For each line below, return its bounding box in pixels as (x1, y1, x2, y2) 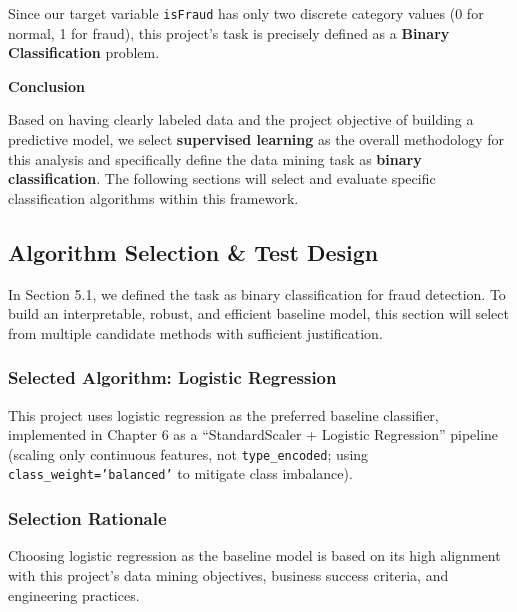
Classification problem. (8, 42, 160, 63)
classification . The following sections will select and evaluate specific (8, 168, 436, 189)
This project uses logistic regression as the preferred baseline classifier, (8, 404, 439, 425)
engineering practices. (8, 584, 140, 605)
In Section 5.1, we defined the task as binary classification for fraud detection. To (8, 283, 506, 304)
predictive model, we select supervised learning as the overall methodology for (8, 129, 505, 150)
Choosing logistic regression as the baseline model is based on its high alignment (8, 545, 501, 566)
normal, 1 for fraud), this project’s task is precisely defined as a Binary (8, 22, 450, 43)
